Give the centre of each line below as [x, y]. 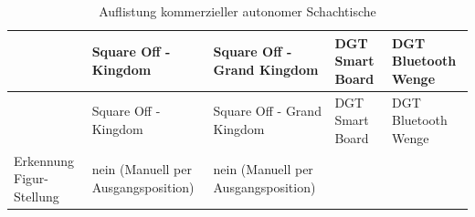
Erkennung [44, 160]
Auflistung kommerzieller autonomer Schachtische [237, 11]
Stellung [37, 196]
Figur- [31, 178]
